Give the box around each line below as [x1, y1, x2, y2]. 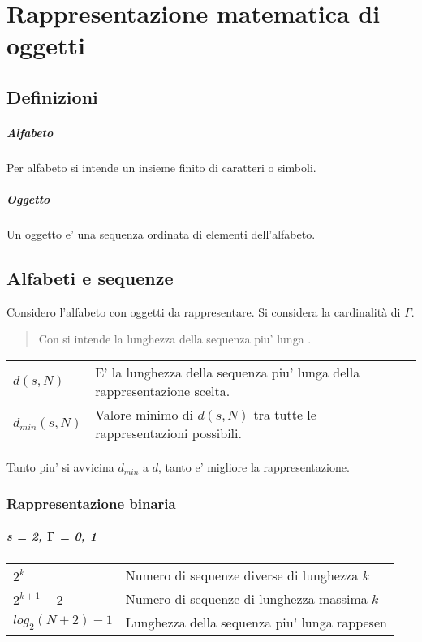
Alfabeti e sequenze [6, 265, 174, 291]
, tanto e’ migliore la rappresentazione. [157, 459, 350, 476]
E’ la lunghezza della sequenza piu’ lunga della [95, 363, 360, 382]
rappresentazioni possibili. [95, 424, 242, 443]
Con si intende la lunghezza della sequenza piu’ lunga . [38, 330, 312, 347]
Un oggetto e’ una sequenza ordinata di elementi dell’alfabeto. [6, 226, 316, 243]
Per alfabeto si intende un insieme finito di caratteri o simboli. [6, 158, 316, 175]
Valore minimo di [95, 405, 194, 424]
